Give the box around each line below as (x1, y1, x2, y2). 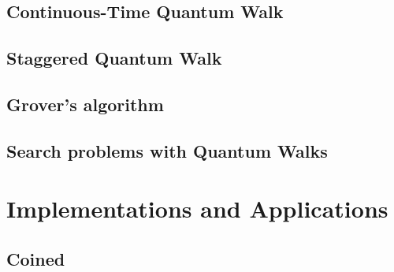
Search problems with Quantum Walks (6, 138, 328, 162)
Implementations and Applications (6, 192, 388, 225)
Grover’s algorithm (6, 91, 164, 116)
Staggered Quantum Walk (6, 46, 222, 70)
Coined (6, 246, 65, 270)
